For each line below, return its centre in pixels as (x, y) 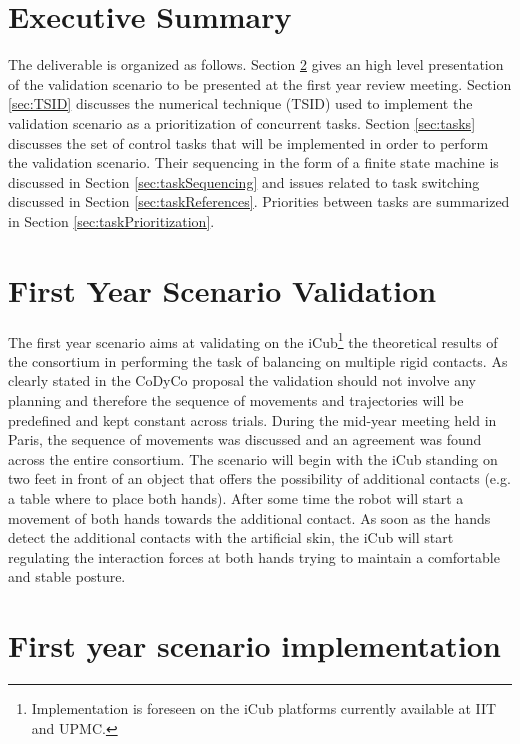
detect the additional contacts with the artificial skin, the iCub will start (231, 537)
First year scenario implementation (254, 645)
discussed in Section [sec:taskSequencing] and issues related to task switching (244, 181)
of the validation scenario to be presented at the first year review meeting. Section (260, 83)
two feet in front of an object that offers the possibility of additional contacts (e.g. (259, 478)
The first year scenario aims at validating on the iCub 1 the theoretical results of (253, 340)
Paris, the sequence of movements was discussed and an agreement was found (245, 439)
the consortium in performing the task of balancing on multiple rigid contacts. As (258, 360)
